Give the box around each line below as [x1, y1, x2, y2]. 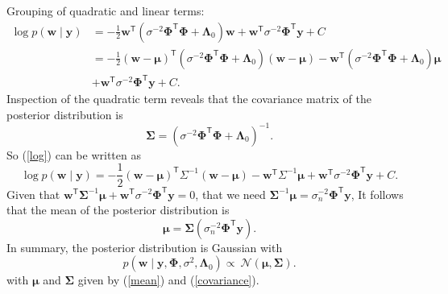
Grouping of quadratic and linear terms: [6, 2, 205, 19]
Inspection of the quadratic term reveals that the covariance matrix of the [6, 90, 371, 107]
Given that [6, 185, 60, 202]
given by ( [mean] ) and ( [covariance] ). [77, 271, 259, 288]
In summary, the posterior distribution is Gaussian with [6, 238, 283, 255]
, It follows [351, 185, 404, 202]
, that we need [195, 185, 266, 202]
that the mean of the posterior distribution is [6, 201, 230, 218]
